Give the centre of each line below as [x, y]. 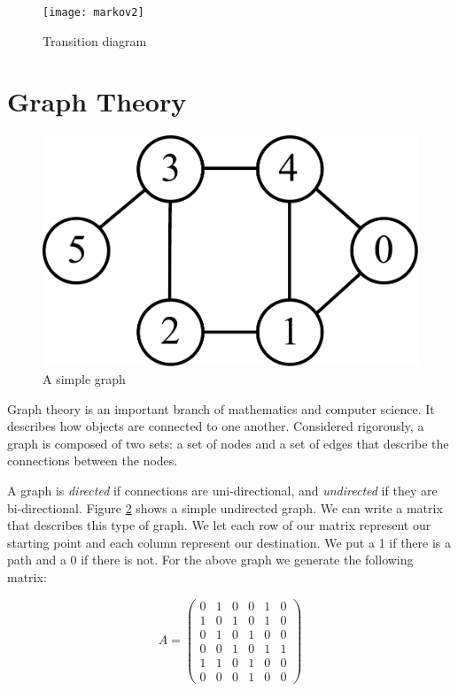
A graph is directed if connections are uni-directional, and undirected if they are [222, 491]
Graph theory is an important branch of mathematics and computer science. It [221, 408]
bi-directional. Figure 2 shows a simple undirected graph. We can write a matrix [225, 507]
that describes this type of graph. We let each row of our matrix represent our [219, 525]
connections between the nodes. [93, 461]
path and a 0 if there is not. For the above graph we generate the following [210, 560]
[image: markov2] [93, 12]
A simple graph [84, 379]
